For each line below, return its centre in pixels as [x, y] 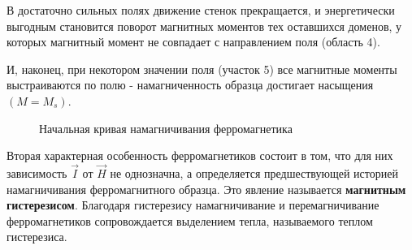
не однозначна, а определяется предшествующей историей [254, 172]
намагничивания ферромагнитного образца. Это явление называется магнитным [206, 189]
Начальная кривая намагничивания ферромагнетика [166, 128]
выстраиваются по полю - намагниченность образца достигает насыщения [190, 85]
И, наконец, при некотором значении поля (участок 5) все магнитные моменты [202, 69]
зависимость [37, 172]
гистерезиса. [37, 237]
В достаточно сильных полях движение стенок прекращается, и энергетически [201, 10]
